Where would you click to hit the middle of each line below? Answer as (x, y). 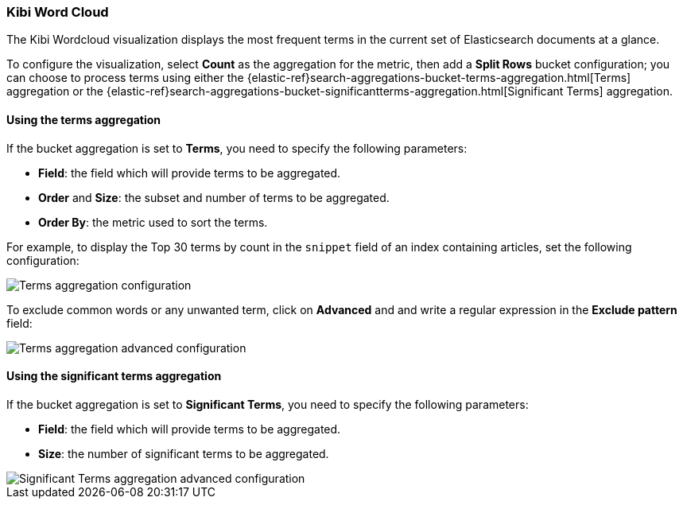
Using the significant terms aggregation (114, 376)
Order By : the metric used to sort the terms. (153, 222)
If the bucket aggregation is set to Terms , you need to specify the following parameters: (237, 148)
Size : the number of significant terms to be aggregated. (184, 453)
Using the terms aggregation (84, 119)
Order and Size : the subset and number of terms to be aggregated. (214, 197)
